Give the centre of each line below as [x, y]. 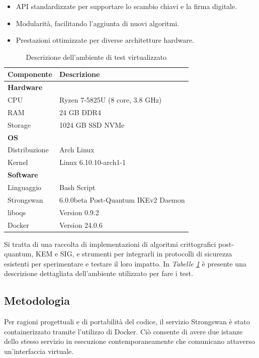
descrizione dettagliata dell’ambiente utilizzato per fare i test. [99, 273]
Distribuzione [28, 150]
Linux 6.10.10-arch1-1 [93, 162]
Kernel [18, 162]
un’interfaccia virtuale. [39, 351]
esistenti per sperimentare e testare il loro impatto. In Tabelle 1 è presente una [125, 263]
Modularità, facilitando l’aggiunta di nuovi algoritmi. [97, 23]
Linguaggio [25, 187]
